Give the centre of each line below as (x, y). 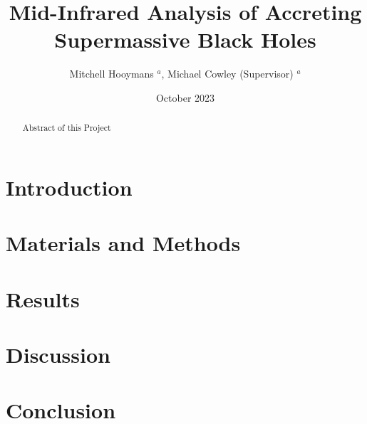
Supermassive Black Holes (185, 39)
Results (43, 298)
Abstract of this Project (67, 128)
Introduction (69, 187)
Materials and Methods (123, 243)
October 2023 (185, 97)
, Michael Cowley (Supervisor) (227, 74)
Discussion (58, 355)
